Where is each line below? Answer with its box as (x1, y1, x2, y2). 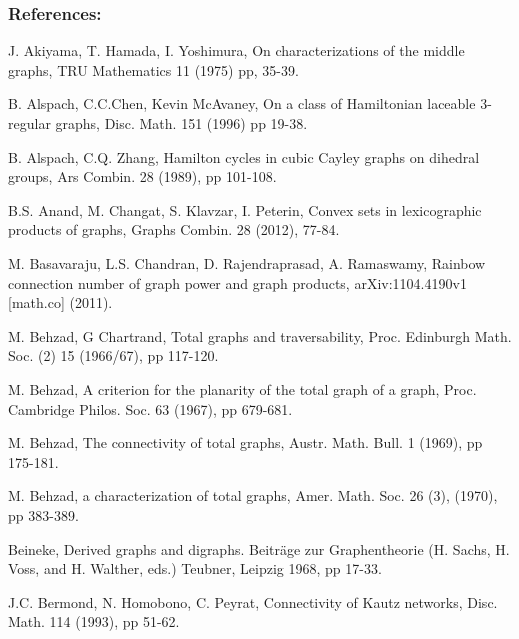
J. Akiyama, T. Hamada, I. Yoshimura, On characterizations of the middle (8, 40, 465, 61)
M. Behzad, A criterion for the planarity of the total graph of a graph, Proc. (8, 378, 477, 399)
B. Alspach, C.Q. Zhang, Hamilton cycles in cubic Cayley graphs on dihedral (8, 146, 480, 167)
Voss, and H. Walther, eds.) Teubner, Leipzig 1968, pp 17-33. (8, 558, 382, 579)
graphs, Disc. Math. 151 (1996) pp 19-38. (55, 113, 308, 133)
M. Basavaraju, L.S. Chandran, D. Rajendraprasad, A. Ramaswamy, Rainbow (8, 252, 486, 273)
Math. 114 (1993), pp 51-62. (8, 611, 180, 632)
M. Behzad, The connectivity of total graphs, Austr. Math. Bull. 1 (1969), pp (8, 432, 483, 453)
